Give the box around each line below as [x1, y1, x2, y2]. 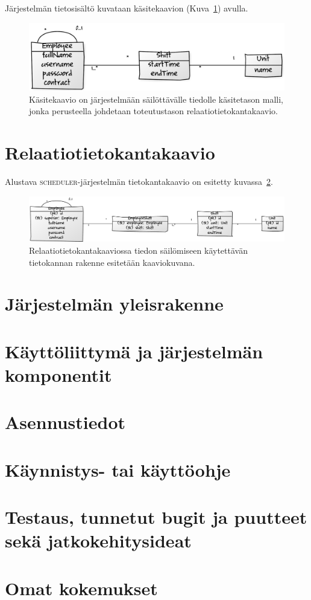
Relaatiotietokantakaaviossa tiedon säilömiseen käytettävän [29, 244, 248, 257]
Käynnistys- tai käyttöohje [5, 457, 231, 482]
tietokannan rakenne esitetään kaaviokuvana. [29, 256, 195, 268]
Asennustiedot [5, 410, 126, 434]
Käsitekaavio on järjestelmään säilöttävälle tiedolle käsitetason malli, [29, 92, 283, 105]
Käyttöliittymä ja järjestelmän [5, 338, 263, 363]
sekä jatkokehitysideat [5, 528, 192, 553]
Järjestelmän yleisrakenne [5, 291, 224, 316]
